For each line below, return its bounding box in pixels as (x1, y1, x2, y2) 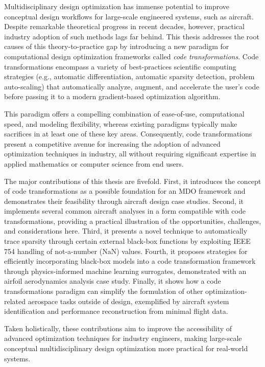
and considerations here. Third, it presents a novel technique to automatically (4, 225, 248, 236)
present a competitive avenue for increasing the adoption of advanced (4, 138, 221, 149)
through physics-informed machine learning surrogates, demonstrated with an (4, 265, 247, 276)
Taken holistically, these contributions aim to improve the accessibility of (4, 323, 232, 333)
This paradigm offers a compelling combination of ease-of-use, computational (4, 108, 245, 119)
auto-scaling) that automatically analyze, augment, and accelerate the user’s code (4, 81, 259, 91)
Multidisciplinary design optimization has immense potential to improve (4, 1, 230, 11)
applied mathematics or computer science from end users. (4, 158, 184, 169)
